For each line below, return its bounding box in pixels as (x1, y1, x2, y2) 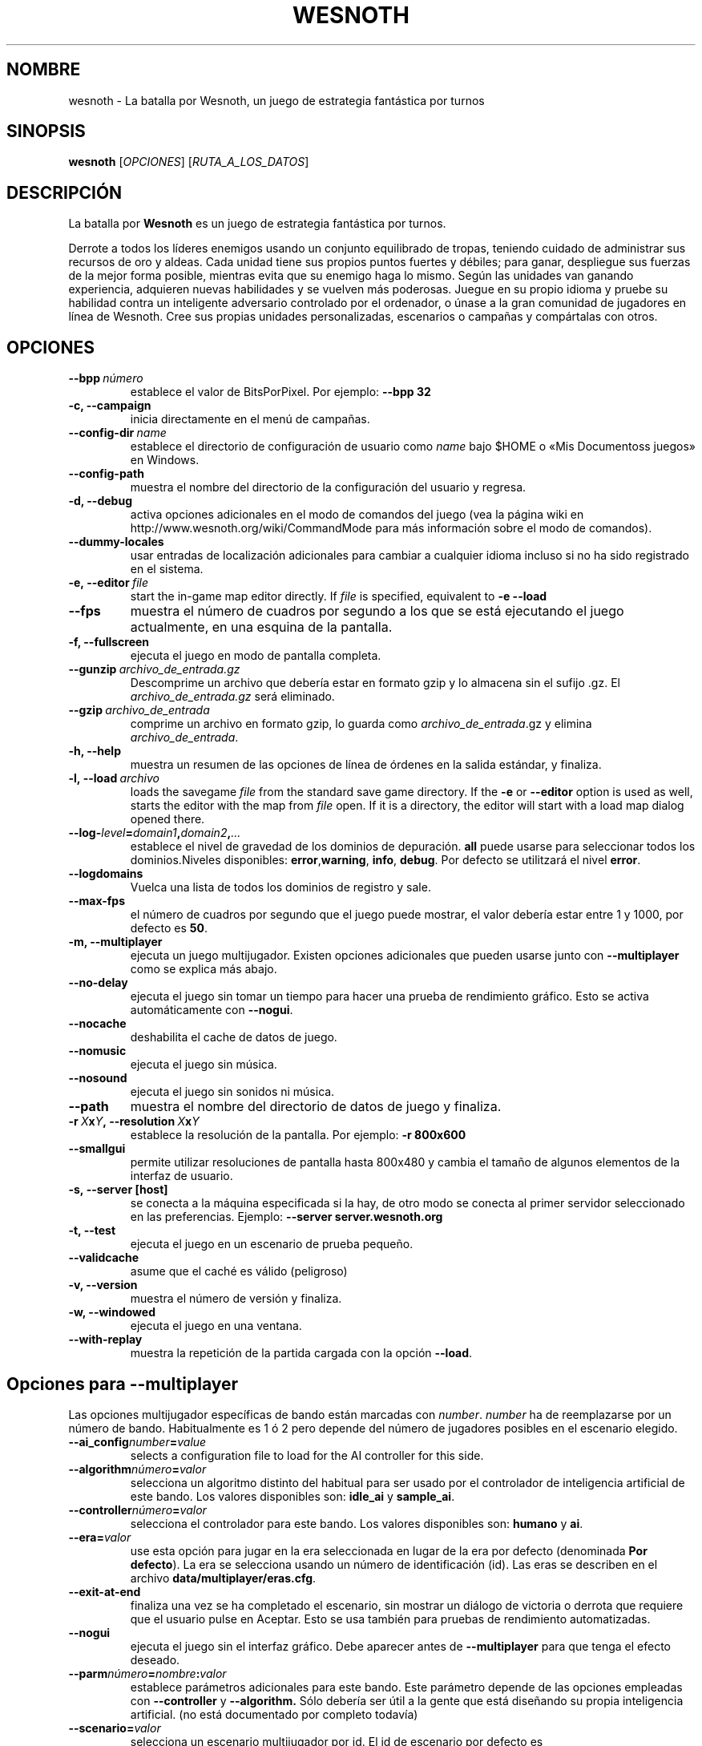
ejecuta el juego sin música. (130, 1057, 277, 1072)
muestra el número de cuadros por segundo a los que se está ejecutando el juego (130, 603, 624, 620)
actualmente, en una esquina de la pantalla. (130, 619, 393, 636)
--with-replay (68, 1332, 143, 1347)
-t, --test (68, 1223, 116, 1238)
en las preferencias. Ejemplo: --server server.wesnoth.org (130, 1210, 443, 1224)
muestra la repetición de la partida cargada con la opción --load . (130, 1346, 473, 1360)
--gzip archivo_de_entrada (68, 703, 210, 717)
